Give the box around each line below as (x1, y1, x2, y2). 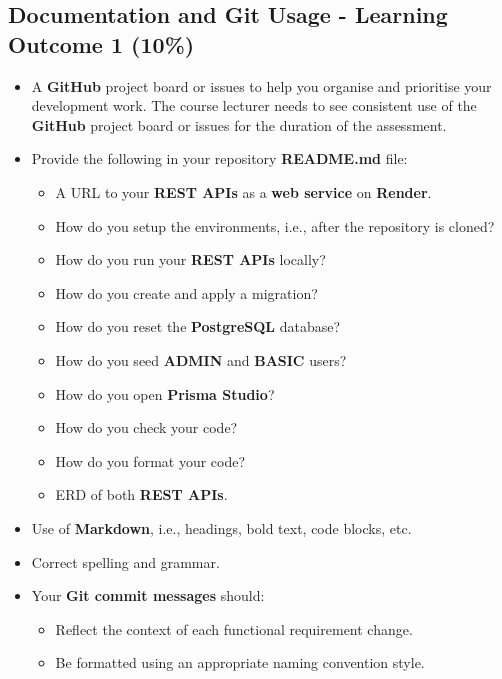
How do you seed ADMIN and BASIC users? (55, 349, 347, 370)
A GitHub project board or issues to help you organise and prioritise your (31, 75, 492, 96)
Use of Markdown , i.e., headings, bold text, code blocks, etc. (31, 517, 412, 538)
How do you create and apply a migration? (55, 282, 318, 303)
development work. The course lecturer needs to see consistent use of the (31, 95, 477, 116)
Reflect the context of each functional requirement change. (55, 618, 413, 639)
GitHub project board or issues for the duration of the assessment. (31, 114, 447, 135)
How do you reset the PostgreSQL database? (55, 316, 341, 337)
